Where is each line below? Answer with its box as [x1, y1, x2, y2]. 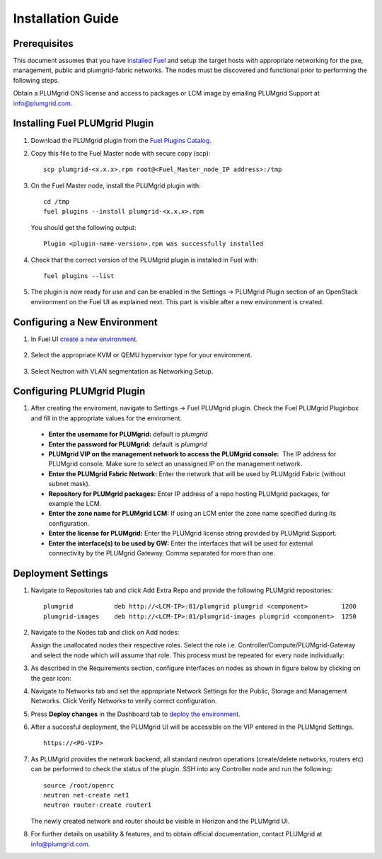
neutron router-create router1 [43, 801, 152, 809]
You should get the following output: [30, 223, 137, 231]
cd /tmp [43, 198, 70, 206]
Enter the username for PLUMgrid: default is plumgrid [48, 430, 208, 439]
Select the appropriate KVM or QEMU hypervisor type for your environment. [30, 351, 253, 359]
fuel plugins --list [43, 272, 115, 280]
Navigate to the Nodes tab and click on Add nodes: [30, 628, 180, 636]
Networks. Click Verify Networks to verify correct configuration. [30, 697, 217, 705]
